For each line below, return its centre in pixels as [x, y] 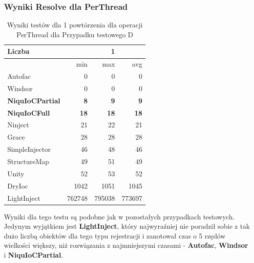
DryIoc [18, 185]
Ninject [18, 125]
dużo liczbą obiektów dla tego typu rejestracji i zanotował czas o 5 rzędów [115, 235]
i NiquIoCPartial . [33, 255]
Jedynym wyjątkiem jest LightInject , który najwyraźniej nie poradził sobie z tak [127, 226]
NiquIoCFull [29, 112]
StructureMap [28, 161]
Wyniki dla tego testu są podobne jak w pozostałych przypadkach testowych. [119, 216]
